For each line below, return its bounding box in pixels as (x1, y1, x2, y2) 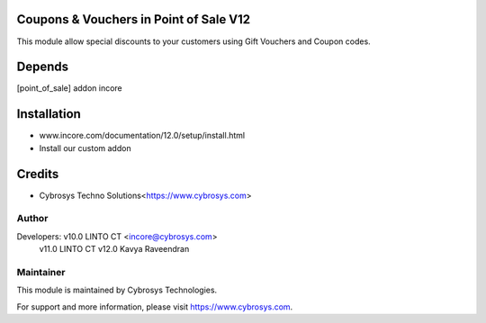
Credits (16, 166, 59, 182)
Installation (16, 106, 81, 121)
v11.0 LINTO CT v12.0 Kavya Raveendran (39, 244, 190, 255)
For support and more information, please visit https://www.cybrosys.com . (16, 301, 293, 312)
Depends (16, 59, 69, 75)
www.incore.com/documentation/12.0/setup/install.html (39, 130, 246, 141)
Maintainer (16, 265, 66, 278)
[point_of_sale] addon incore (16, 83, 123, 94)
